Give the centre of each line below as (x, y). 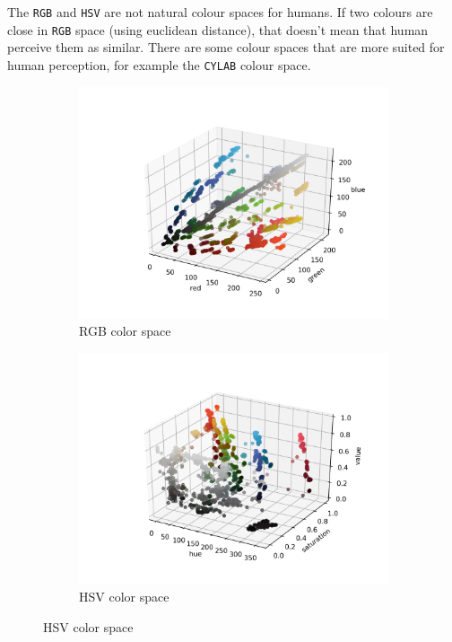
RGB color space (125, 331)
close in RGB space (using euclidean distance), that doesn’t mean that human (218, 29)
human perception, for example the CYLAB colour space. (159, 64)
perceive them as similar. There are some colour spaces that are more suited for (226, 47)
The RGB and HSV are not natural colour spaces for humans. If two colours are (220, 12)
